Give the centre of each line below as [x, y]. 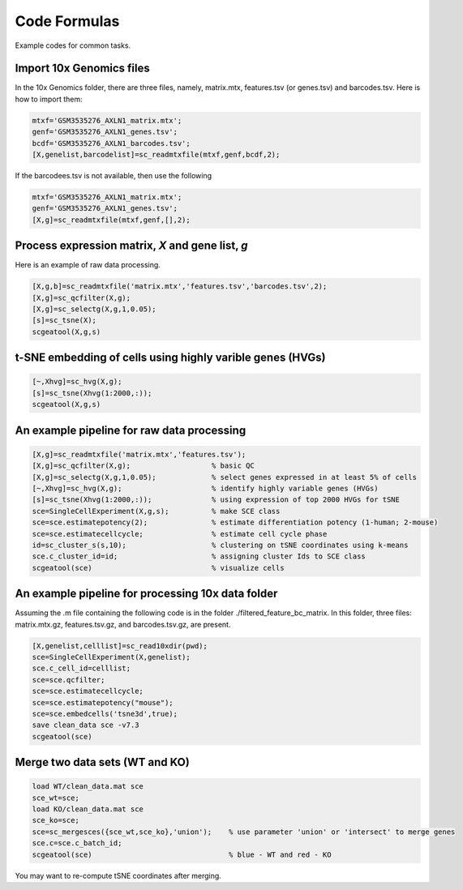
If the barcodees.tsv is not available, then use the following [114, 175]
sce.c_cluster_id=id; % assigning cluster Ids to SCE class [199, 556]
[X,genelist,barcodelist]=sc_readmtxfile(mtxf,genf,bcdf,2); [156, 154]
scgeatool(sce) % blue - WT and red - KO [182, 854]
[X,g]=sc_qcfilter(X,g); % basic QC [143, 466]
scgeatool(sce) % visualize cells [158, 568]
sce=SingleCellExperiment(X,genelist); [111, 657]
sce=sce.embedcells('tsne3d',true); [105, 714]
